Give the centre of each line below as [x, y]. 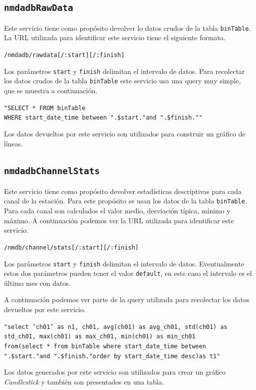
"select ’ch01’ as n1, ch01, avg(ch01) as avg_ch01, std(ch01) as [116, 327]
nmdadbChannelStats [52, 171]
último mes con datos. [37, 283]
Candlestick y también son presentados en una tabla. [84, 381]
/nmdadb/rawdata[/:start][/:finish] [64, 55]
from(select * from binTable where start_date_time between [105, 346]
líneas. [14, 143]
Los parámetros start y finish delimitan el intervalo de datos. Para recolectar [125, 71]
